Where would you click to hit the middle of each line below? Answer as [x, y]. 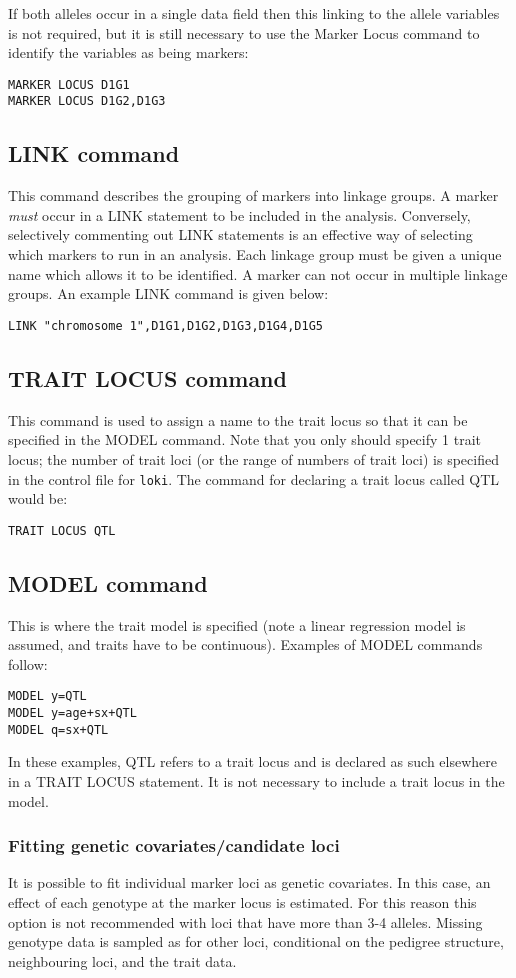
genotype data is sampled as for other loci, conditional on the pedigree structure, [256, 941]
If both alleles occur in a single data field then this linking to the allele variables [254, 13]
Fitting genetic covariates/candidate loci [174, 845]
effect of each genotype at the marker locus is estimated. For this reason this [242, 901]
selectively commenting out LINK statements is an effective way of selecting [240, 234]
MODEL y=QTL [47, 696]
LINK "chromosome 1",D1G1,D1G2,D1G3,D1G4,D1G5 [165, 325]
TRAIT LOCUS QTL [62, 530]
